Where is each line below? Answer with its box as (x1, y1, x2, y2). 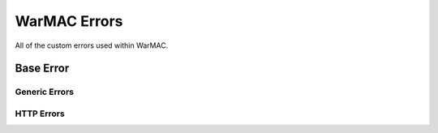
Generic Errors (15, 86, 75, 97)
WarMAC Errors (15, 12, 123, 30)
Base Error (15, 62, 70, 75)
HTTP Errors (15, 108, 65, 119)
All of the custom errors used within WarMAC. (15, 41, 169, 50)
